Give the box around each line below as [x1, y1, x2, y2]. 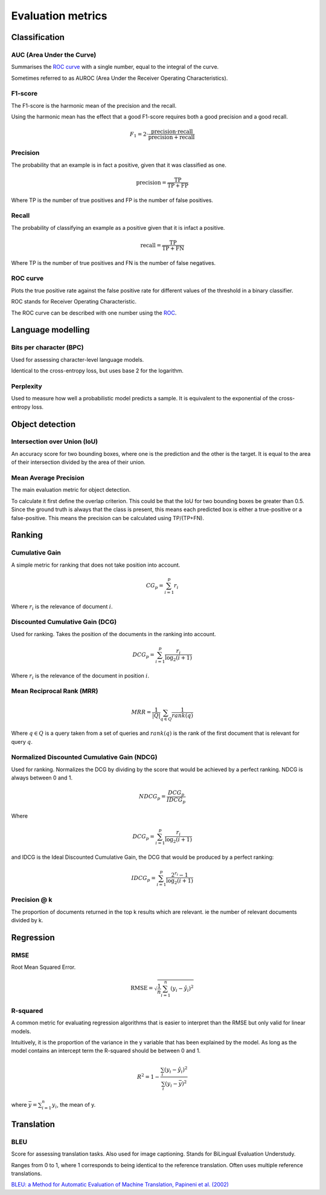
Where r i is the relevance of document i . [11, 602, 113, 611]
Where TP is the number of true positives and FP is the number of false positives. [11, 197, 214, 204]
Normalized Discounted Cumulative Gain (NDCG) [11, 753, 158, 761]
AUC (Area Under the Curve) [11, 50, 97, 59]
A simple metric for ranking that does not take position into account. [11, 561, 181, 568]
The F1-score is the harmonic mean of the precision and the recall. [11, 102, 177, 109]
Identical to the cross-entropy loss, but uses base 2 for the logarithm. [11, 367, 184, 374]
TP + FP [167, 182, 188, 189]
